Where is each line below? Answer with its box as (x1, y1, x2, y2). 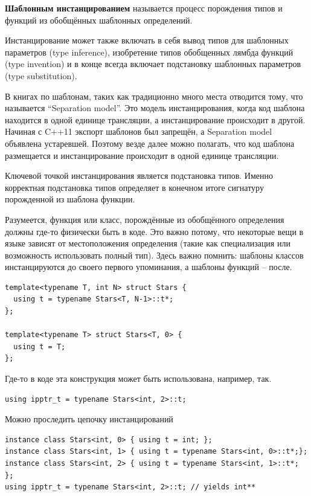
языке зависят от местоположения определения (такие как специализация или (5, 237, 290, 250)
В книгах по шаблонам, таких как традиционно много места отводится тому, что (5, 89, 303, 102)
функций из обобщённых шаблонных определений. (5, 13, 193, 26)
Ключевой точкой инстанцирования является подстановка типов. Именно (5, 169, 273, 182)
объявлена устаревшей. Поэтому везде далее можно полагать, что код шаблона (5, 137, 295, 149)
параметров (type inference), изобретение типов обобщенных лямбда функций (5, 45, 293, 58)
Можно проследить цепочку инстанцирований (5, 413, 173, 425)
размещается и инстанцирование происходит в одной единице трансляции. (5, 149, 279, 161)
